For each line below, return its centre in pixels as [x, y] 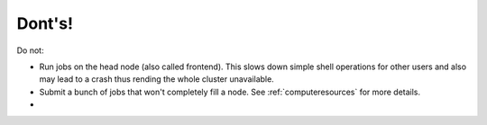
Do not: [30, 50]
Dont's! [45, 23]
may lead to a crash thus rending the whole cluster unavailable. [156, 79]
